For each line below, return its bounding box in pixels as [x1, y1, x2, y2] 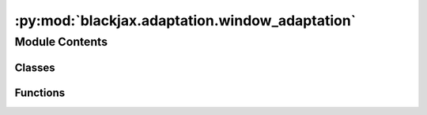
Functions [14, 86, 66, 99]
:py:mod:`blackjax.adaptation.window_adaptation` [14, 12, 357, 29]
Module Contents [14, 35, 108, 49]
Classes [14, 61, 55, 74]
